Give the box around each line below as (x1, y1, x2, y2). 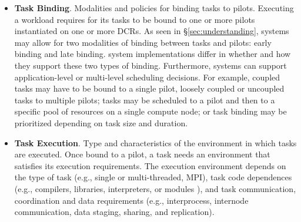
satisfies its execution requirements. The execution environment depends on (14, 159, 286, 171)
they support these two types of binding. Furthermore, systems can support (14, 59, 287, 71)
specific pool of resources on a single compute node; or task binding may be (14, 105, 287, 117)
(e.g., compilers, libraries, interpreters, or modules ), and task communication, (14, 182, 296, 194)
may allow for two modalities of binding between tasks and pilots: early (14, 36, 272, 48)
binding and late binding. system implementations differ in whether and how (14, 48, 291, 60)
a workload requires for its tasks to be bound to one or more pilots (14, 13, 255, 25)
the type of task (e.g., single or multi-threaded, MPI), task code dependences (14, 171, 292, 183)
